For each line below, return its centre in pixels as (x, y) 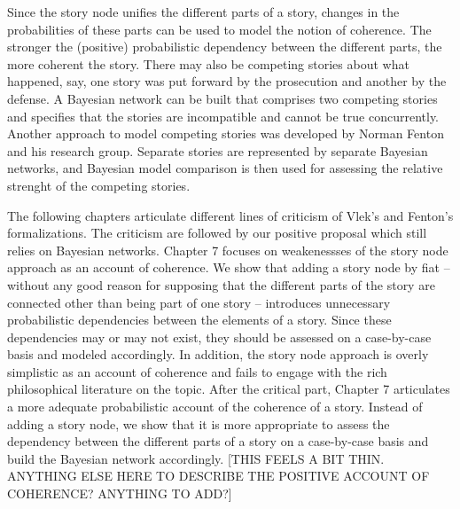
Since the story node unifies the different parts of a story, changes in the (203, 12)
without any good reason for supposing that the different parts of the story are (221, 284)
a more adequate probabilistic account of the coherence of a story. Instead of (215, 407)
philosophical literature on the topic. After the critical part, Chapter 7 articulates (229, 389)
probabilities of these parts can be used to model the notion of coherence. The (219, 29)
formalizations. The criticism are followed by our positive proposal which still (217, 233)
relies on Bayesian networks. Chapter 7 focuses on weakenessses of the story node (228, 250)
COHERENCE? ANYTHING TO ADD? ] (120, 493)
